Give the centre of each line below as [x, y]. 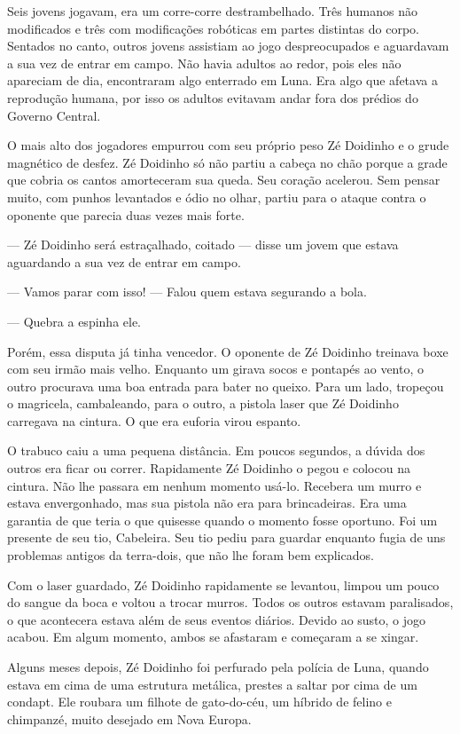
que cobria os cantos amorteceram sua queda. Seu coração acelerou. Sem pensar [224, 180]
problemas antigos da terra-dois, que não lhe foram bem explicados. [191, 555]
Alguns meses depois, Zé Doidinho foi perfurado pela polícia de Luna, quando [218, 667]
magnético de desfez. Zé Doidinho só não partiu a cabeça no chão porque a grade [227, 162]
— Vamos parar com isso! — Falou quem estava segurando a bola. [187, 292]
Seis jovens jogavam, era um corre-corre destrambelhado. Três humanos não [213, 11]
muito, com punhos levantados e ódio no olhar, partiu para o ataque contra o [217, 197]
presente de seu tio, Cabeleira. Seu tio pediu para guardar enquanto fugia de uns [226, 537]
